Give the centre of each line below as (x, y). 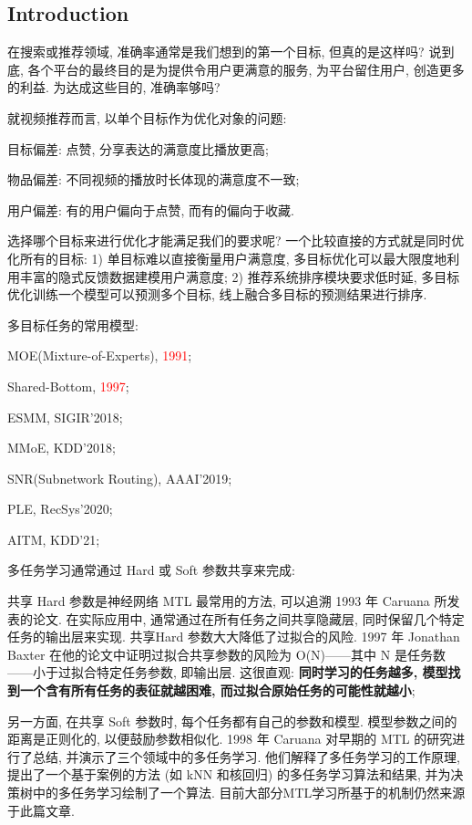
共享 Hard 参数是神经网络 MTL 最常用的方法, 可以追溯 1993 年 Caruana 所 (227, 601)
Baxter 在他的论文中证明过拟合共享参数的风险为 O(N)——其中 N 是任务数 (226, 654)
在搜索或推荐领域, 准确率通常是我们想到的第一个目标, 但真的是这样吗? (216, 52)
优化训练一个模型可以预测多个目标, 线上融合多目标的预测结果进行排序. (217, 294)
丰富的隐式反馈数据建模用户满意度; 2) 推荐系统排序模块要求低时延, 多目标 (240, 276)
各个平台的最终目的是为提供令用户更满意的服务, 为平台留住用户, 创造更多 (246, 69)
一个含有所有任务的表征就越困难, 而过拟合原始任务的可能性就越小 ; (217, 690)
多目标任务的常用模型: (73, 324)
